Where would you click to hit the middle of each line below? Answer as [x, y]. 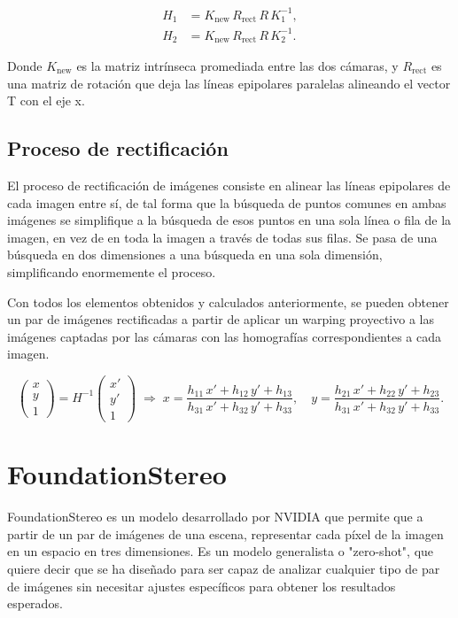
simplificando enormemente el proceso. [112, 271]
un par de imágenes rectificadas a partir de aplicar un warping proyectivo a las [221, 319]
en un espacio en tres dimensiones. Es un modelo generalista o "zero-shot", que [221, 551]
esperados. [35, 603]
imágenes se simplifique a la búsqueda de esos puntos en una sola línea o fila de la [229, 220]
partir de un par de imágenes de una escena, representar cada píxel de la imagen [225, 533]
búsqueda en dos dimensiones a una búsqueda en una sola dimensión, [195, 255]
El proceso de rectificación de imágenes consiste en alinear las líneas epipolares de [229, 185]
